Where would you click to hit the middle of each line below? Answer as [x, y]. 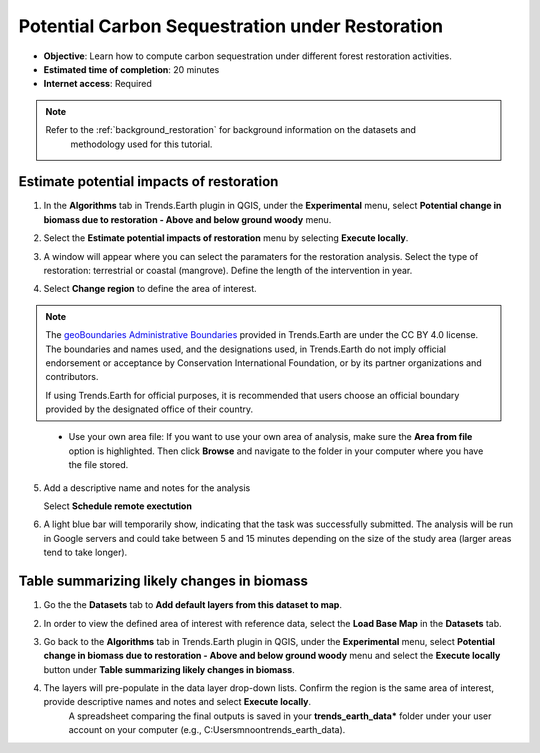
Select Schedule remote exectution [117, 506]
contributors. [72, 377]
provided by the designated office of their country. [149, 409]
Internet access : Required [97, 84]
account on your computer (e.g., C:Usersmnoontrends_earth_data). [207, 730]
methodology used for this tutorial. [141, 144]
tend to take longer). [85, 552]
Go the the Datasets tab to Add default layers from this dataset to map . [192, 605]
